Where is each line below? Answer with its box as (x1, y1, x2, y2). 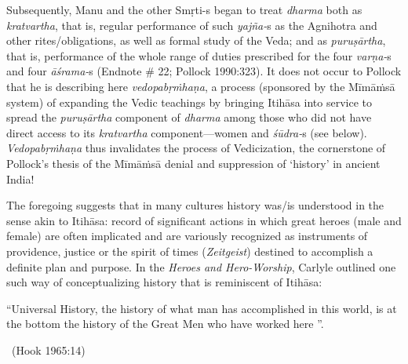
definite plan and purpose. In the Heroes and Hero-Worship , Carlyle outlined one (6, 258, 396, 275)
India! (6, 170, 35, 187)
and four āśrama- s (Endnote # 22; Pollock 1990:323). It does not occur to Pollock (6, 63, 402, 79)
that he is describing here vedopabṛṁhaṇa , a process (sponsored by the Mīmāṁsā (6, 78, 395, 94)
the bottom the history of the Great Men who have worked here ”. (6, 315, 324, 332)
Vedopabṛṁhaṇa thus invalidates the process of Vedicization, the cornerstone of (6, 140, 386, 156)
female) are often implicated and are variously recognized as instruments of (6, 227, 368, 244)
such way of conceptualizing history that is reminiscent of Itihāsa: (6, 274, 322, 290)
